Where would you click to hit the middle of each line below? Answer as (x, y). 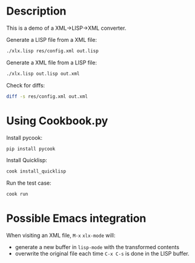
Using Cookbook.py (57, 121)
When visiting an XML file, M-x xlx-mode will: (61, 236)
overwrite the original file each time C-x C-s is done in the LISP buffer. (102, 254)
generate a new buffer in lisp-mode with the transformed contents (97, 247)
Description (36, 11)
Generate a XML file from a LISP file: (51, 63)
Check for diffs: (26, 85)
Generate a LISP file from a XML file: (51, 39)
